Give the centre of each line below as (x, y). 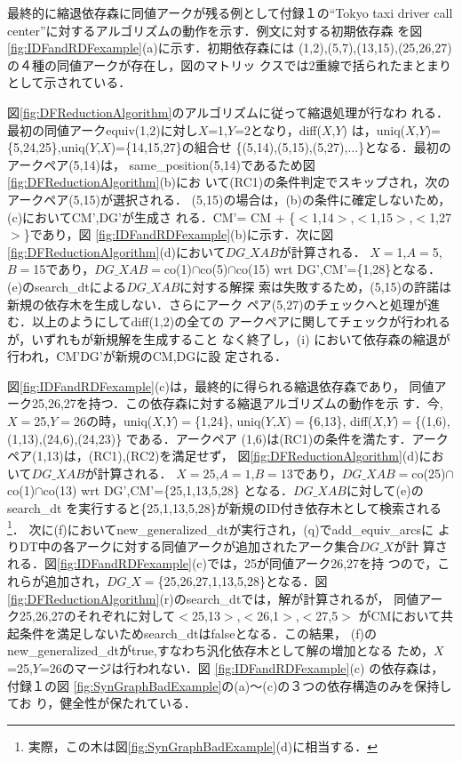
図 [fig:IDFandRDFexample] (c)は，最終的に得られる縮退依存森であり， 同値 (221, 385)
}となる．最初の (405, 147)
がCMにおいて (400, 616)
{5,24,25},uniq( (48, 147)
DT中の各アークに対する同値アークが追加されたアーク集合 (189, 545)
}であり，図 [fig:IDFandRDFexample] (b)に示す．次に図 (179, 234)
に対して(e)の (385, 490)
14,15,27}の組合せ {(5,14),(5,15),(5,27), (239, 147)
